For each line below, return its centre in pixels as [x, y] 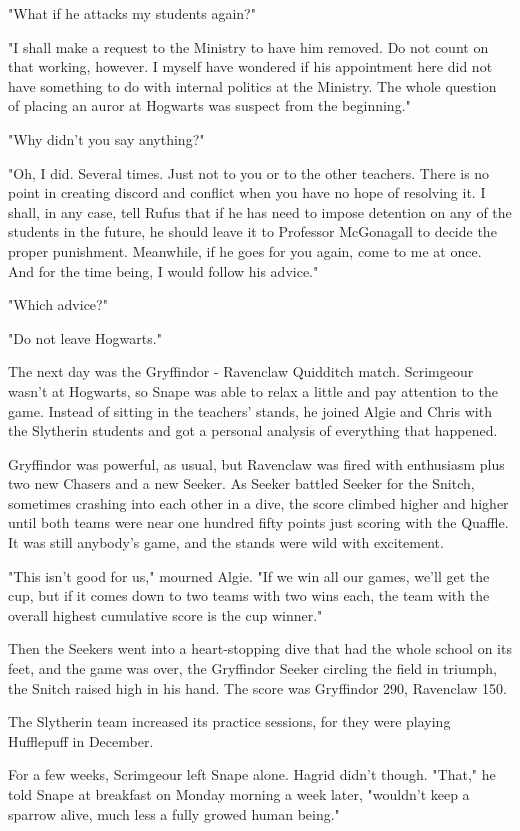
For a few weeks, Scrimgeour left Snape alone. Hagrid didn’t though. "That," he [252, 774]
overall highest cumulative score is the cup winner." [165, 614]
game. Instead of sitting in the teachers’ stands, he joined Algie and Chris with [250, 410]
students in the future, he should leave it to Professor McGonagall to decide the [252, 231]
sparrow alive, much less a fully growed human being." [174, 813]
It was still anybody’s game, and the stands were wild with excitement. [226, 542]
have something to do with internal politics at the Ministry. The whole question [252, 85]
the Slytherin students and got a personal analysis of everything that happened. [253, 430]
